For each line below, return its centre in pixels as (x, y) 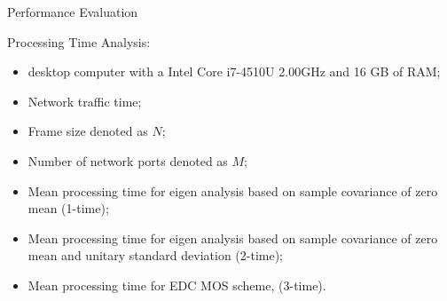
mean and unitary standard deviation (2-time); (155, 255)
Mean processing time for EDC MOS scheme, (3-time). (177, 285)
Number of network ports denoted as (128, 160)
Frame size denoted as (88, 131)
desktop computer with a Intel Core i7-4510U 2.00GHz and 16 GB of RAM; (234, 71)
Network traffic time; (85, 101)
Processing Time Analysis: (79, 41)
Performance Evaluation (73, 12)
